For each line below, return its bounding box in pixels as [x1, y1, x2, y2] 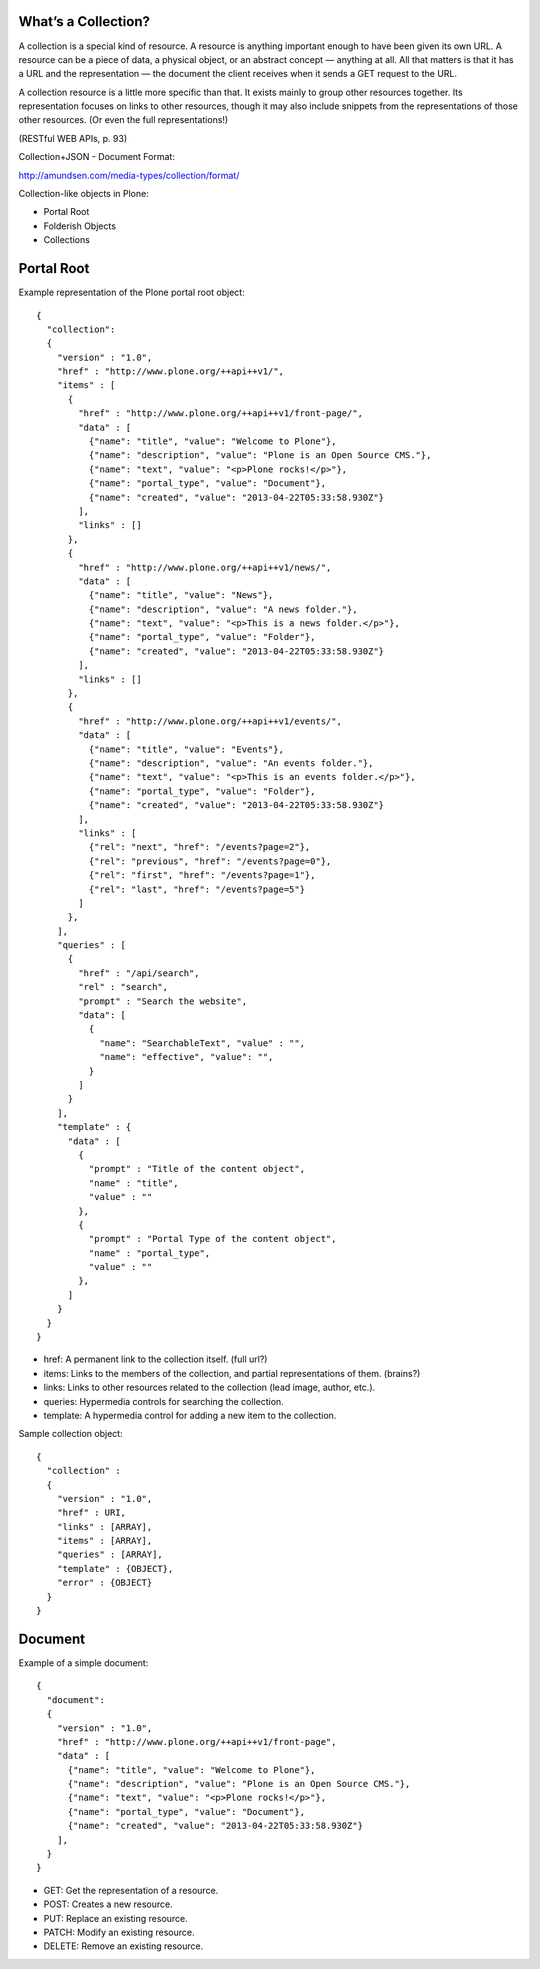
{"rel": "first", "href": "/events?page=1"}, [88, 870, 316, 881]
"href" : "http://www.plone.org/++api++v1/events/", [78, 715, 342, 727]
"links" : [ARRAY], [56, 1521, 153, 1532]
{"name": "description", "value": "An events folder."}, [88, 758, 374, 769]
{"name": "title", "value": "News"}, [88, 590, 274, 601]
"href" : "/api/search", [78, 967, 200, 979]
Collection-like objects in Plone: [18, 188, 149, 200]
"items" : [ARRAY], [56, 1535, 153, 1547]
